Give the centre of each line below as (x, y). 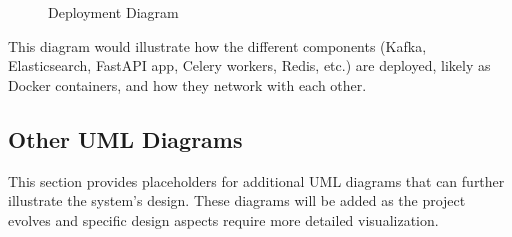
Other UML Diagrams (125, 138)
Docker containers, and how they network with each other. (187, 84)
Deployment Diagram (113, 12)
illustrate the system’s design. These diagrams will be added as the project (237, 200)
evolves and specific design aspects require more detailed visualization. (223, 219)
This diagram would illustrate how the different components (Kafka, (217, 45)
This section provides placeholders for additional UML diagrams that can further (256, 180)
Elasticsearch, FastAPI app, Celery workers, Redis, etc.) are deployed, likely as (249, 65)
